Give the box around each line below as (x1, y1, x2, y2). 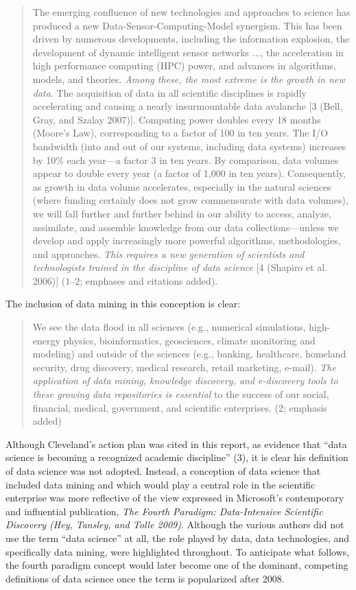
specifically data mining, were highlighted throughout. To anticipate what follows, (5, 544, 350, 558)
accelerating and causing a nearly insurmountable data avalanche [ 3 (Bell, (32, 99, 343, 113)
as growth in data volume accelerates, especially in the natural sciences (32, 179, 331, 193)
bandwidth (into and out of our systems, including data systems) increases (32, 139, 346, 153)
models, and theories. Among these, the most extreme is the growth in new (32, 71, 345, 86)
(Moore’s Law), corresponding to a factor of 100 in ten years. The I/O (32, 126, 329, 140)
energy (32, 333, 60, 347)
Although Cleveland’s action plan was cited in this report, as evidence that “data (5, 436, 347, 451)
